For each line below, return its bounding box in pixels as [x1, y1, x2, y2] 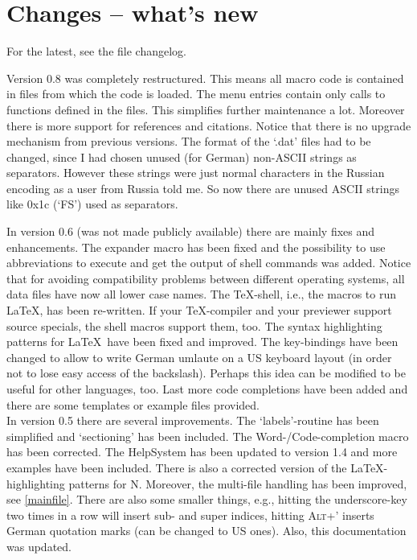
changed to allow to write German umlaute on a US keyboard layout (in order [6, 348, 392, 365]
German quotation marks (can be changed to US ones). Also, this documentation [6, 522, 407, 539]
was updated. [6, 537, 72, 554]
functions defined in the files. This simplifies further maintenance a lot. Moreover [6, 101, 405, 117]
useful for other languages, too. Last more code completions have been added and [6, 381, 408, 397]
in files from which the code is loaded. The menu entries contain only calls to [6, 85, 386, 102]
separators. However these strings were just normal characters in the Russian [6, 164, 385, 181]
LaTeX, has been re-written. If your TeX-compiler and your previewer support [6, 302, 392, 319]
